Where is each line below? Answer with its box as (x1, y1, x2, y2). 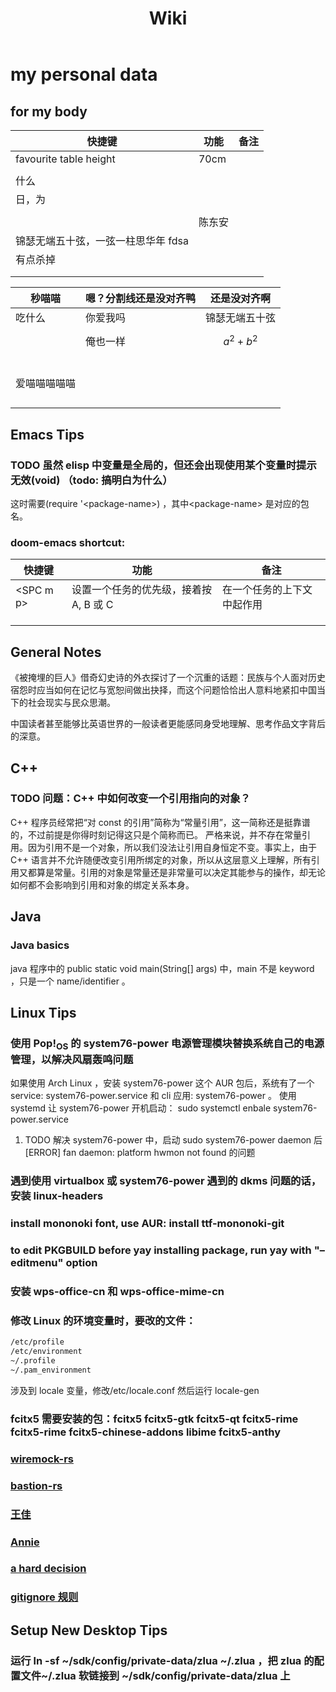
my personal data (10, 63, 158, 86)
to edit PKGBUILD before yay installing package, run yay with (10, 1243, 312, 1257)
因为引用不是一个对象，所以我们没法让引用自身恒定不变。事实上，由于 (27, 841, 317, 853)
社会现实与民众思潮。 (27, 697, 116, 709)
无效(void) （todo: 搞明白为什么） (10, 473, 173, 487)
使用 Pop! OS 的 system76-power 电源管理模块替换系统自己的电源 (10, 1036, 325, 1052)
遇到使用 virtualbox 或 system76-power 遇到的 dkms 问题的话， (10, 1174, 322, 1188)
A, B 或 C (71, 598, 114, 612)
